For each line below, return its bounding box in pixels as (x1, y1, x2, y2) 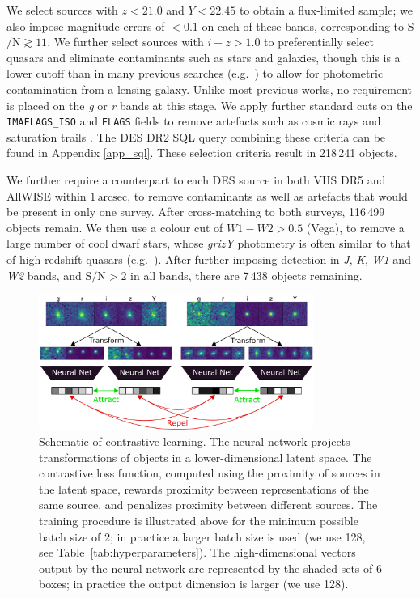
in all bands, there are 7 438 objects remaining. (130, 266, 363, 283)
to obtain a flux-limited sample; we (239, 2, 413, 18)
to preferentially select (264, 33, 374, 50)
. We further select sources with (47, 33, 204, 50)
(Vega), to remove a (306, 218, 405, 235)
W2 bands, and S (6, 266, 92, 283)
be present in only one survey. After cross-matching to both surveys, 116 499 (6, 203, 385, 220)
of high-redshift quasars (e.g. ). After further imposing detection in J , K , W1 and (6, 250, 411, 267)
